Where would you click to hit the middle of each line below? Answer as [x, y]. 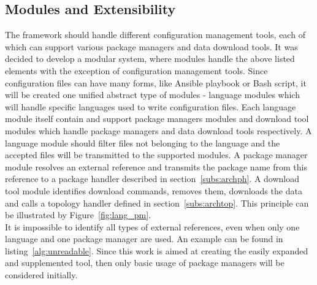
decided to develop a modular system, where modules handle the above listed [150, 59]
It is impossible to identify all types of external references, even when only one [152, 226]
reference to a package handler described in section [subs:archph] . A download [152, 179]
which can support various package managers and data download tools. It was [151, 46]
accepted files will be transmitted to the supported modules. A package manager [156, 155]
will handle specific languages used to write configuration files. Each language [151, 106]
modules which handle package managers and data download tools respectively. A [158, 130]
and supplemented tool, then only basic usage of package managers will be [145, 263]
